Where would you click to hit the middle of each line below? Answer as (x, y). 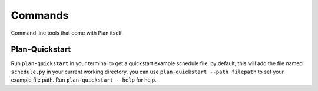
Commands (40, 15)
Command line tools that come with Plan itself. (67, 33)
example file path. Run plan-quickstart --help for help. (84, 80)
